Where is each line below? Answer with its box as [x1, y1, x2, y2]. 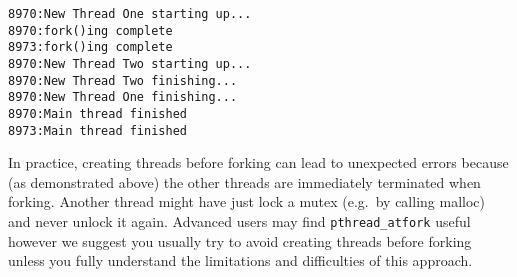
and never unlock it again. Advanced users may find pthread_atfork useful [8, 211, 471, 232]
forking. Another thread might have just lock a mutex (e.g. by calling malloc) [8, 191, 485, 212]
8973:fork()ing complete [8, 40, 173, 55]
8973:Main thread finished [8, 123, 187, 138]
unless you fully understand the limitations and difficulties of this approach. [8, 250, 473, 271]
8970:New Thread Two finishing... [8, 73, 238, 88]
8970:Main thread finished [8, 106, 187, 121]
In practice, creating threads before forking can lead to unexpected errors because [8, 152, 509, 173]
